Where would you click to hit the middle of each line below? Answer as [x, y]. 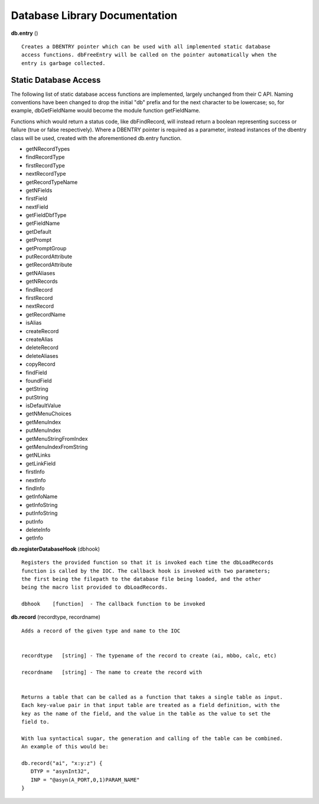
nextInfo [36, 480]
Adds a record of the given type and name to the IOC [101, 631]
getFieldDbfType [46, 215]
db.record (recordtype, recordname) [56, 617]
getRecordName [46, 314]
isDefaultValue [43, 406]
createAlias [39, 339]
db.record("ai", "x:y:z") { [62, 763]
